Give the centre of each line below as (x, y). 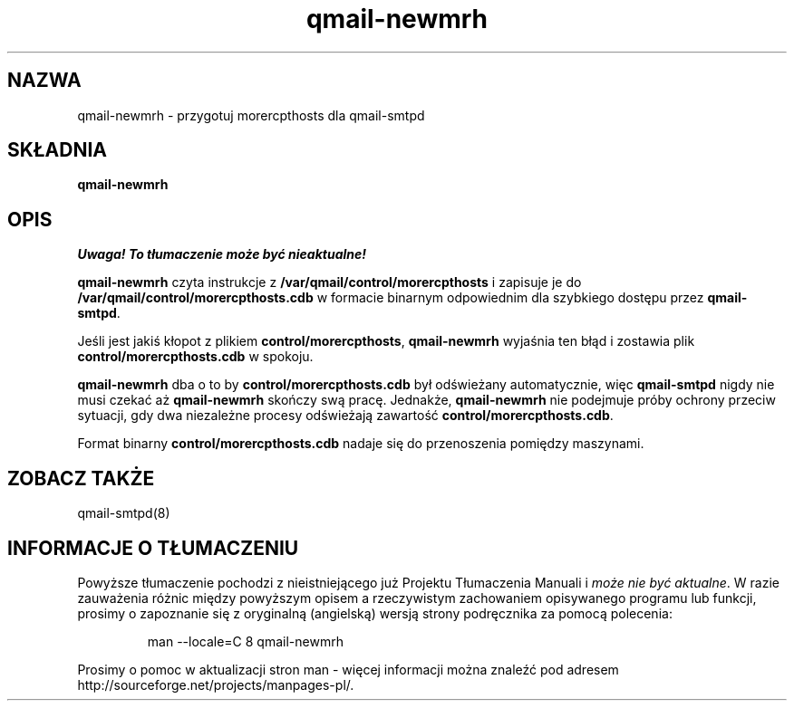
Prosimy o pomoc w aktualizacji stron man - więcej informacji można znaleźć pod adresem (348, 669)
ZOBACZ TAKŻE (81, 478)
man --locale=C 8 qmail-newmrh (245, 641)
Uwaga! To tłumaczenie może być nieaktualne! (222, 254)
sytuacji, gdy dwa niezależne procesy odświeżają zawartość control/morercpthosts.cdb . (345, 416)
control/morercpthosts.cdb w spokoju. (195, 357)
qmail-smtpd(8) (124, 513)
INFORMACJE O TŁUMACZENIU (153, 548)
